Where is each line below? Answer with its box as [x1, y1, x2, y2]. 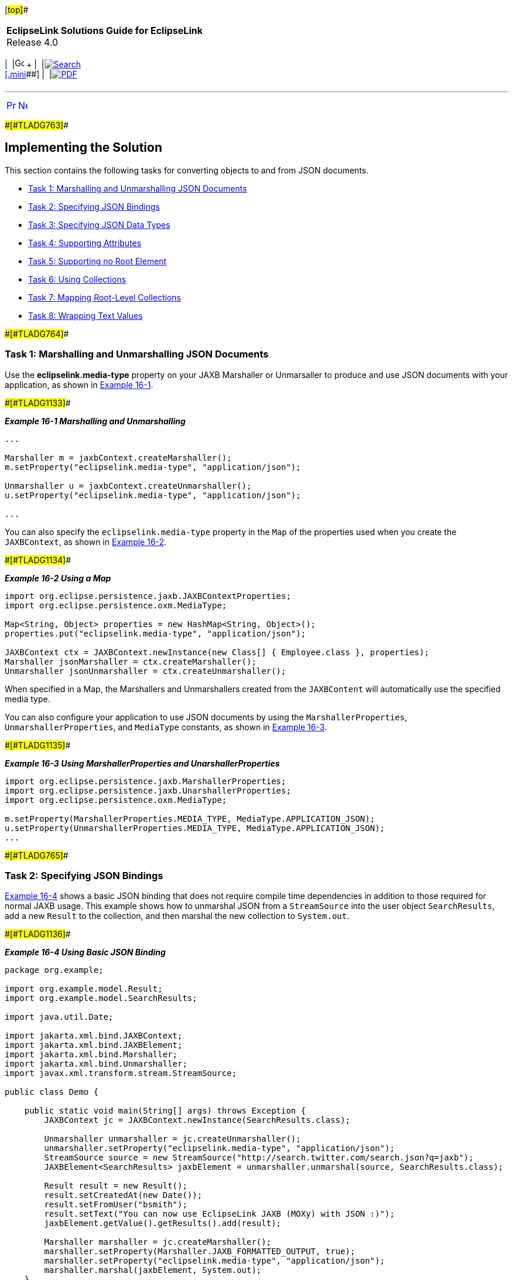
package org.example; [5, 965, 104, 975]
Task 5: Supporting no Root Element [28, 256, 167, 266]
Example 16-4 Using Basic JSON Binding [5, 947, 166, 958]
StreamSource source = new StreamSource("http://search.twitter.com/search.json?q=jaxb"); [44, 1153, 474, 1163]
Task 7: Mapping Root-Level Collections [28, 292, 181, 302]
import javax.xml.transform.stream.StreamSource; [5, 1068, 237, 1078]
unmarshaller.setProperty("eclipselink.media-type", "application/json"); [44, 1143, 395, 1153]
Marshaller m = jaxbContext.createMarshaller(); [5, 452, 232, 462]
